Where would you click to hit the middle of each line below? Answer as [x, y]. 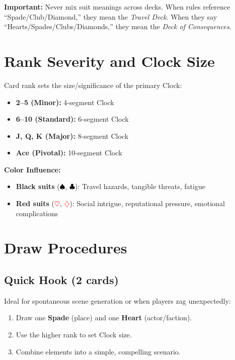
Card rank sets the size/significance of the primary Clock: [93, 85]
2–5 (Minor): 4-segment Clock [65, 102]
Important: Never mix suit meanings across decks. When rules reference [117, 7]
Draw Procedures [66, 248]
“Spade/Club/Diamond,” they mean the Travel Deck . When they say [111, 16]
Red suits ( [35, 203]
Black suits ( [38, 186]
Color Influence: [32, 169]
